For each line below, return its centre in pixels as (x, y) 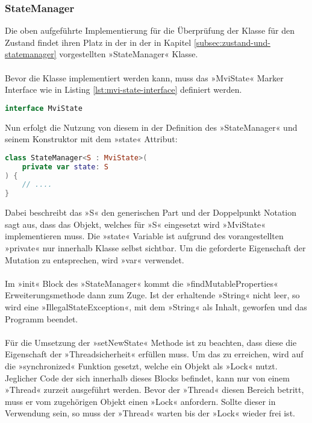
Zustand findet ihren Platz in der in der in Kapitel (98, 42)
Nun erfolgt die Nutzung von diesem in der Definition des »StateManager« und (151, 127)
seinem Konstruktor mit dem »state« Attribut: (91, 139)
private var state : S (65, 167)
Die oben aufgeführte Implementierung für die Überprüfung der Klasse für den (150, 30)
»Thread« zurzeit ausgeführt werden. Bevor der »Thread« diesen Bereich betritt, (154, 390)
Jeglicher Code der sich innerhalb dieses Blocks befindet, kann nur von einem (147, 378)
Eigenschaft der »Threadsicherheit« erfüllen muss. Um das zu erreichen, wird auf (154, 354)
